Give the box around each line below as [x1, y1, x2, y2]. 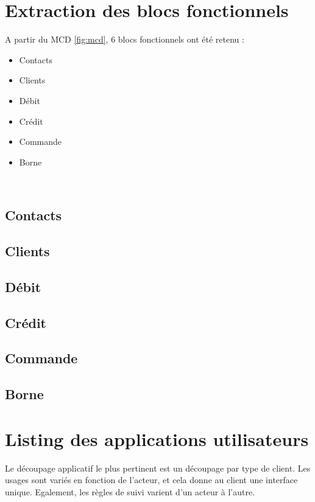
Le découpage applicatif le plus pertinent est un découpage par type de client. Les [5, 461, 311, 474]
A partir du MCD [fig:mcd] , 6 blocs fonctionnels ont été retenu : [5, 33, 244, 46]
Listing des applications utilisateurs [5, 426, 309, 451]
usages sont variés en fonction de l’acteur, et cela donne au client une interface [5, 473, 298, 486]
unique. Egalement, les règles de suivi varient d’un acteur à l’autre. [5, 485, 255, 498]
